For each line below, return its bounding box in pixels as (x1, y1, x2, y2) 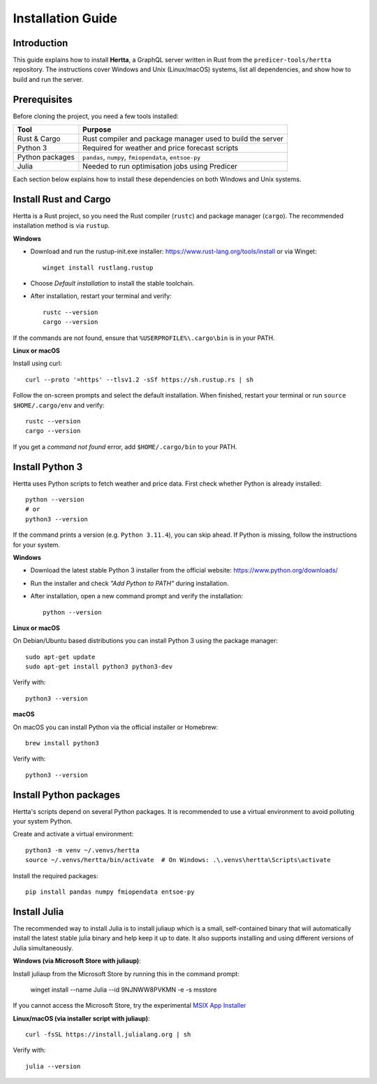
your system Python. (13, 817, 73, 826)
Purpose (82, 125, 112, 134)
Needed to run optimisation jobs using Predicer (82, 162, 237, 171)
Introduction (13, 37, 68, 49)
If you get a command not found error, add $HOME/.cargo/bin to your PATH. (13, 442, 237, 451)
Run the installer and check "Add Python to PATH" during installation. (30, 579, 229, 587)
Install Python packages (13, 789, 121, 801)
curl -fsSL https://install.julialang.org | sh (25, 1031, 191, 1039)
